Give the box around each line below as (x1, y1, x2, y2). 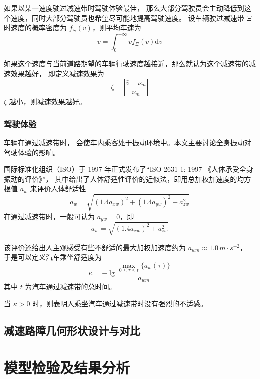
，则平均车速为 (92, 22, 141, 33)
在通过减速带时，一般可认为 (4, 211, 95, 221)
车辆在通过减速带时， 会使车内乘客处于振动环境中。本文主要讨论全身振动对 (4, 137, 251, 148)
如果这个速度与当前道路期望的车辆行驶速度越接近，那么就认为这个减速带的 (4, 58, 249, 69)
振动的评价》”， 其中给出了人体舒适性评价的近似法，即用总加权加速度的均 (4, 173, 244, 184)
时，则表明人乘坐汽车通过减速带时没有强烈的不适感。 (32, 298, 208, 309)
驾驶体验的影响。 (4, 147, 60, 157)
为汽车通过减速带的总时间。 (25, 281, 116, 292)
